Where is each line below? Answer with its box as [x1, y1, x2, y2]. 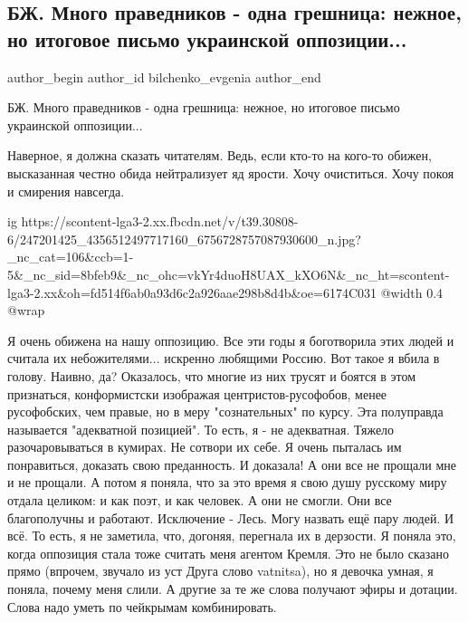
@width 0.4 [380, 282, 444, 301]
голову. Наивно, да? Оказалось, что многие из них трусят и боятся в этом [7, 366, 416, 385]
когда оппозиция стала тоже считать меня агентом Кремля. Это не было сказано [7, 543, 450, 562]
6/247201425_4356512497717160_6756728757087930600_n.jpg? [7, 229, 361, 248]
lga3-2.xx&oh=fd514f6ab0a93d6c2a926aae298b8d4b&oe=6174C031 [7, 282, 377, 301]
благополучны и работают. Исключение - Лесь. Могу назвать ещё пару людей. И [7, 508, 454, 527]
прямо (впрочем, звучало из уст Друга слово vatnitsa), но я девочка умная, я [7, 561, 434, 580]
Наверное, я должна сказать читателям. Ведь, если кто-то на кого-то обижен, [7, 146, 432, 165]
